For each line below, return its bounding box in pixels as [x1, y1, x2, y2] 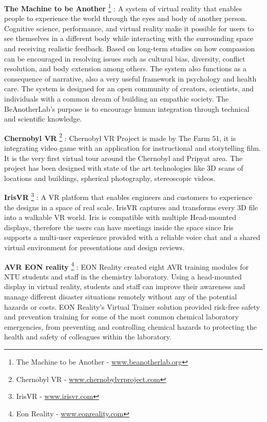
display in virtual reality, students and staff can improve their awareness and [4, 281, 245, 292]
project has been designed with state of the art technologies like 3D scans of [4, 163, 243, 173]
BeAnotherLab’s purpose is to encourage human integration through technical [4, 103, 250, 114]
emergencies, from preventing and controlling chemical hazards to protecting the [4, 321, 257, 332]
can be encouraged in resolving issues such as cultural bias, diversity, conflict [4, 53, 245, 64]
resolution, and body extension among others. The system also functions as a [4, 63, 247, 74]
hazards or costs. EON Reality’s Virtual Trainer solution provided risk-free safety [4, 301, 260, 312]
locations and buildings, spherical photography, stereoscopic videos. [4, 172, 216, 183]
